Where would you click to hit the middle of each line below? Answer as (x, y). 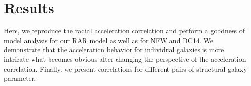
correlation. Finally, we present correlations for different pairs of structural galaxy (125, 68)
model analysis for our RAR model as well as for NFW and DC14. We (109, 40)
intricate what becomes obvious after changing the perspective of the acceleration (125, 59)
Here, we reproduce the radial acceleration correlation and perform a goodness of (124, 31)
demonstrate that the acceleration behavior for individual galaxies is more (114, 50)
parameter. (20, 78)
